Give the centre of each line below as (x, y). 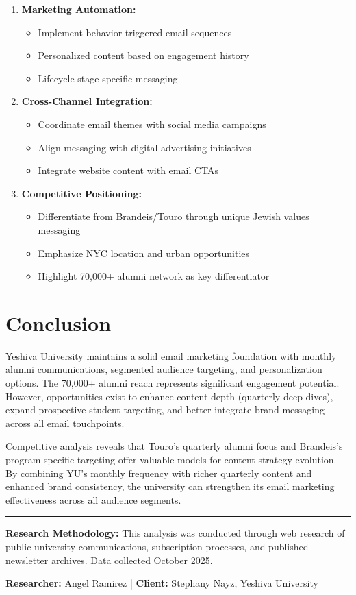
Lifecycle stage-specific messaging (108, 78)
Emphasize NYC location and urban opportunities (144, 253)
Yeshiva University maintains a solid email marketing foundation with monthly (171, 355)
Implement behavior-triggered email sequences (135, 32)
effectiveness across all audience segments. (93, 499)
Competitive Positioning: (81, 193)
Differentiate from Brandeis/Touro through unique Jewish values (174, 216)
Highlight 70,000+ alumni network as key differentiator (154, 276)
